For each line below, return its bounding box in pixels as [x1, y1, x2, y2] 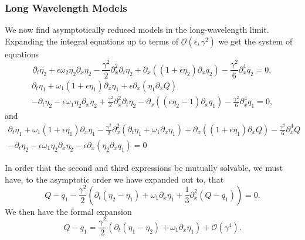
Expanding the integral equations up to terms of [5, 35, 179, 47]
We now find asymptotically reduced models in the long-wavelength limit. [5, 23, 269, 36]
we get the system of [218, 35, 293, 47]
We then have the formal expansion [5, 205, 132, 217]
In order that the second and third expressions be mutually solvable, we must [5, 161, 283, 173]
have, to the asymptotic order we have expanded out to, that [5, 173, 224, 185]
